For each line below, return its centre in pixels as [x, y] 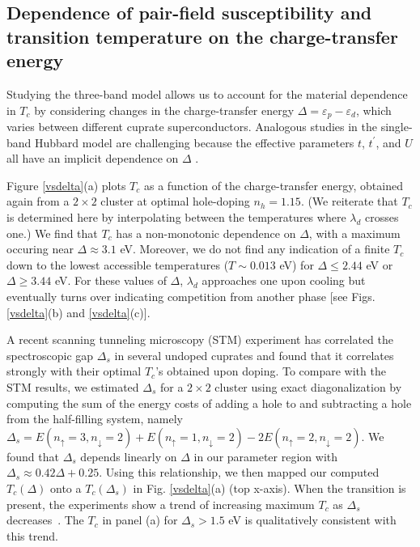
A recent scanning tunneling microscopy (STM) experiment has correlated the [200, 339]
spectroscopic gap [50, 355]
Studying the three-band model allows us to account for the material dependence [207, 93]
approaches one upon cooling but [284, 280]
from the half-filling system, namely [95, 419]
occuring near [40, 249]
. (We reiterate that [349, 201]
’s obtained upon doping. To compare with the [271, 371]
